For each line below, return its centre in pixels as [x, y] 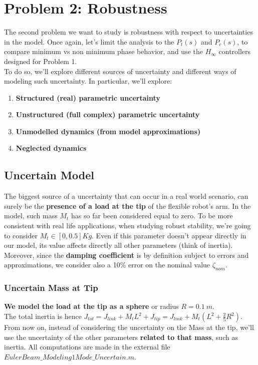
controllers [235, 51]
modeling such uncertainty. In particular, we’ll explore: [88, 81]
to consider [21, 235]
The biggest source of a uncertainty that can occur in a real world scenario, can [126, 196]
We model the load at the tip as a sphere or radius [91, 306]
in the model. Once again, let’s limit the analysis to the [89, 41]
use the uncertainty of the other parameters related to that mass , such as [121, 337]
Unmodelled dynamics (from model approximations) [108, 131]
